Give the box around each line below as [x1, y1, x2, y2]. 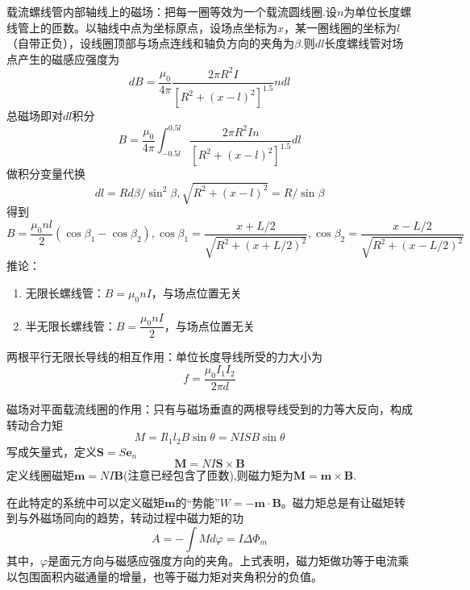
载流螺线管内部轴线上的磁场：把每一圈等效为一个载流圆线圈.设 [6, 3, 337, 19]
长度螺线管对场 [324, 35, 404, 52]
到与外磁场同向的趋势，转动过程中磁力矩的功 [6, 509, 243, 526]
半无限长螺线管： [25, 317, 116, 334]
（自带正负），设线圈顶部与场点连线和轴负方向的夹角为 [6, 35, 294, 52]
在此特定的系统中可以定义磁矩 [6, 493, 164, 510]
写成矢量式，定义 [6, 442, 97, 459]
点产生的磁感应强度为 [6, 50, 119, 67]
